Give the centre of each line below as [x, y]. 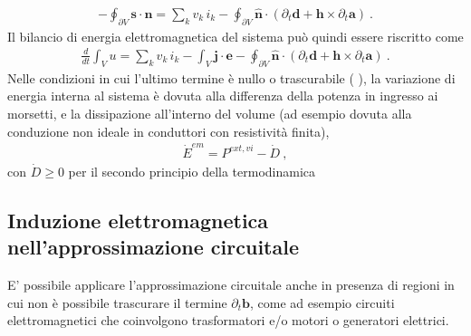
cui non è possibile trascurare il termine [117, 302]
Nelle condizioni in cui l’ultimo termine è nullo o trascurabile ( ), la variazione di [231, 77]
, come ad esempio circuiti [322, 302]
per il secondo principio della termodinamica [192, 171]
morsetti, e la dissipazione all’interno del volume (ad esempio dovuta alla [210, 113]
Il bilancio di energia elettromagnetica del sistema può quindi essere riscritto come [235, 36]
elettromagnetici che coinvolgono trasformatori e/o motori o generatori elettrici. [228, 320]
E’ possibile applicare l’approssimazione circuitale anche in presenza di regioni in [231, 285]
